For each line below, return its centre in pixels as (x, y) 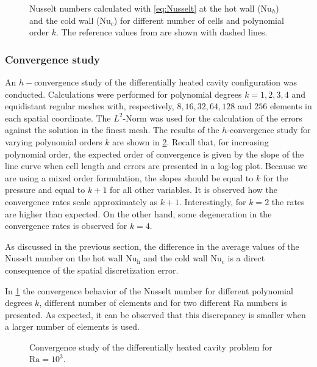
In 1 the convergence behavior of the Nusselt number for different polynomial (149, 290)
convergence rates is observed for (66, 226)
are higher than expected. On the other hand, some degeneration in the (138, 213)
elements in (291, 106)
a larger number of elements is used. (72, 326)
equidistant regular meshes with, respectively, (90, 106)
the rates (288, 201)
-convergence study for (269, 130)
